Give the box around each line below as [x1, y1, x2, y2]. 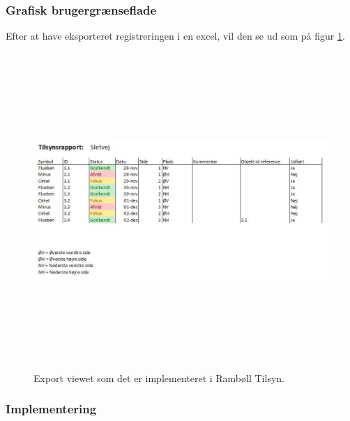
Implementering [6, 400, 97, 418]
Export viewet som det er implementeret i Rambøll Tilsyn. [33, 370, 284, 385]
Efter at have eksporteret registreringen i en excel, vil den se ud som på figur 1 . [6, 29, 345, 43]
